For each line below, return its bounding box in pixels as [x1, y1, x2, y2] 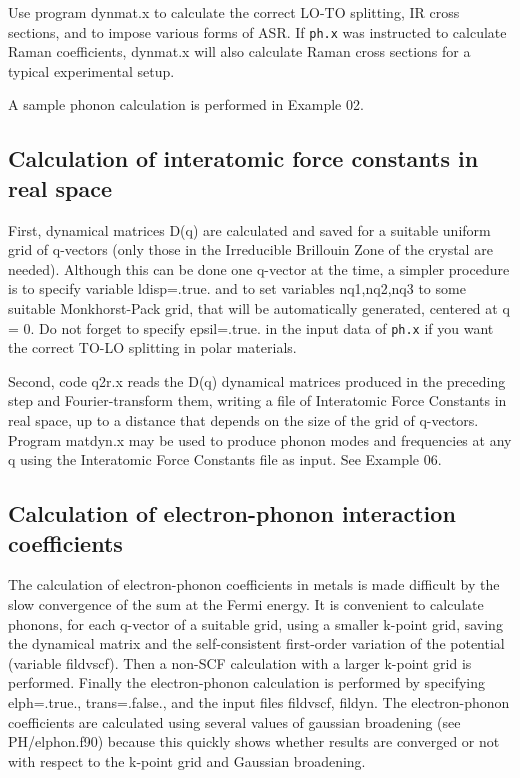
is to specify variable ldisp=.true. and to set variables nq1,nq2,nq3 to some [8, 278, 466, 299]
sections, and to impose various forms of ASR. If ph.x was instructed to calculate [8, 21, 507, 42]
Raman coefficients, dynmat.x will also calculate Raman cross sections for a [8, 41, 471, 62]
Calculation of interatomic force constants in [8, 143, 479, 174]
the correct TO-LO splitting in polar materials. [8, 337, 297, 358]
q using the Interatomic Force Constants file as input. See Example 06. [8, 449, 442, 470]
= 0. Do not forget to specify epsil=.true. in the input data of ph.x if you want [8, 317, 494, 338]
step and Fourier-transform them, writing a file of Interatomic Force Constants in [8, 390, 507, 411]
